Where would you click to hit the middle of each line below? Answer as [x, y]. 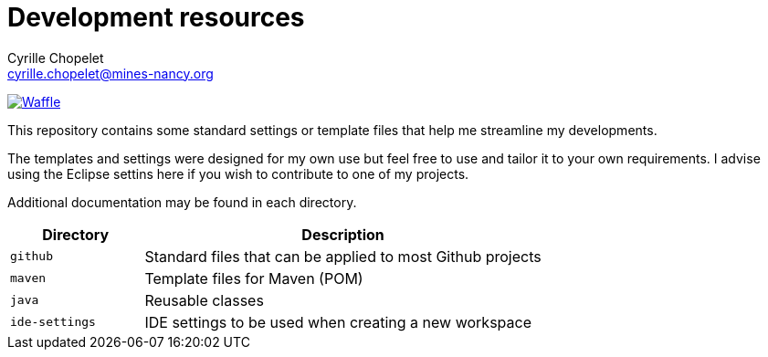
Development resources [156, 17]
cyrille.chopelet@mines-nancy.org [110, 73]
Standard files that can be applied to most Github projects [343, 256]
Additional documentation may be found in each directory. [182, 202]
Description [343, 234]
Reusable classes [204, 300]
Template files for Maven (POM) [254, 278]
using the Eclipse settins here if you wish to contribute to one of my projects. [238, 173]
